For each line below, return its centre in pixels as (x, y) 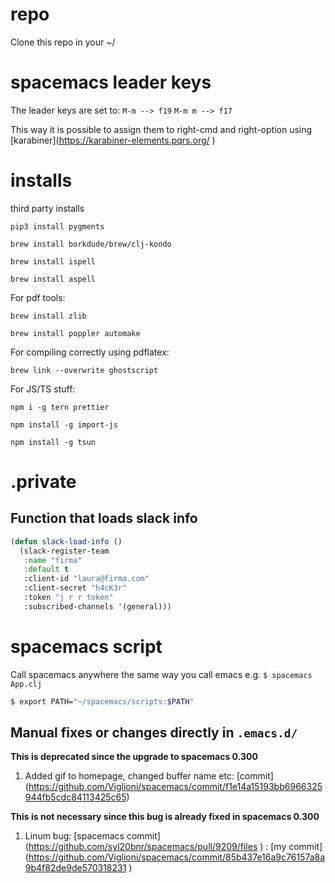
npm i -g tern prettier (60, 407)
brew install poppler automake (75, 333)
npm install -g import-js (64, 424)
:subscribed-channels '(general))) (97, 606)
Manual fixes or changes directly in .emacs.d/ (154, 733)
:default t (46, 569)
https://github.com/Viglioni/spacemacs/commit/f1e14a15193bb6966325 (175, 787)
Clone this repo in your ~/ (63, 42)
